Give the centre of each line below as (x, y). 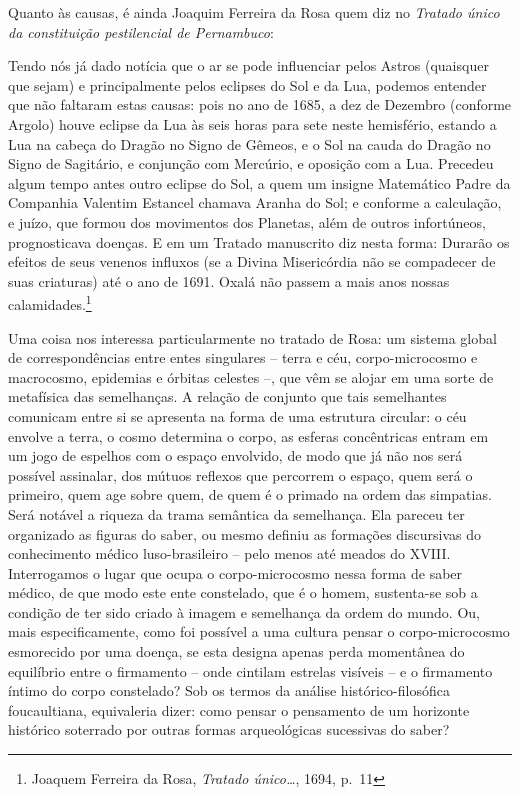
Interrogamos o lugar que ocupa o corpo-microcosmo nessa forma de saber (235, 572)
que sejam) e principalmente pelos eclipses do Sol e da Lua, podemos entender (247, 84)
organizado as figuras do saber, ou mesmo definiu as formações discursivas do (244, 533)
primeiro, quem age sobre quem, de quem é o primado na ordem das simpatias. (250, 494)
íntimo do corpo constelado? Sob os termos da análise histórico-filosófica (229, 690)
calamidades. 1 (50, 302)
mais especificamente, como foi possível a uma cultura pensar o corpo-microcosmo (259, 631)
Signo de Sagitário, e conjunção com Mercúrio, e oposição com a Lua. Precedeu (251, 163)
